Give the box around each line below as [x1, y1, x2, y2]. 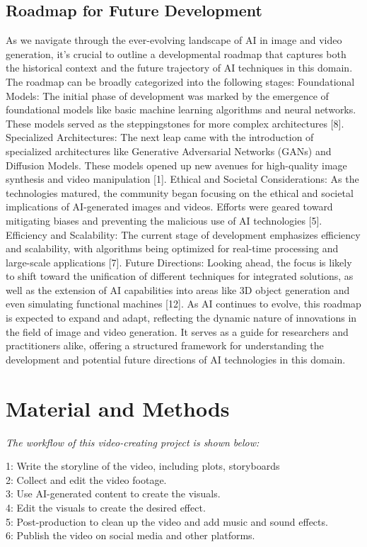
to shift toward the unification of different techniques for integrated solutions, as [6, 269, 354, 283]
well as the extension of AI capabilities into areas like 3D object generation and [6, 282, 350, 297]
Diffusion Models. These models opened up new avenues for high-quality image [6, 157, 347, 172]
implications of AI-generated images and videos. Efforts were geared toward [6, 199, 333, 214]
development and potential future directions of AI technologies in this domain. [6, 351, 346, 366]
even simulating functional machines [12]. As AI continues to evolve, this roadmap [6, 296, 361, 311]
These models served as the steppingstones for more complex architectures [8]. [6, 115, 344, 130]
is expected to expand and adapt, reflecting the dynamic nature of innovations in [6, 310, 357, 325]
